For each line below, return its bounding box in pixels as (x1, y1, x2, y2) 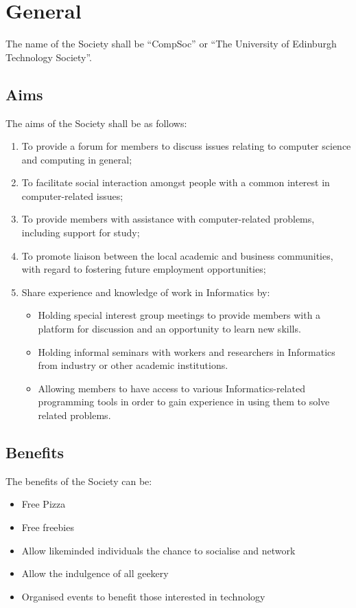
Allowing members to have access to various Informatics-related (38, 381, 305, 395)
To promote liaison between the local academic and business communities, (21, 248, 333, 262)
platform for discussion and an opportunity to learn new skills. (38, 322, 301, 336)
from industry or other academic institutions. (38, 358, 228, 372)
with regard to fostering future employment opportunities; (21, 262, 266, 276)
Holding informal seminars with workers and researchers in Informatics (38, 344, 335, 359)
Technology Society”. (5, 49, 92, 64)
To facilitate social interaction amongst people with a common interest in (21, 175, 330, 190)
